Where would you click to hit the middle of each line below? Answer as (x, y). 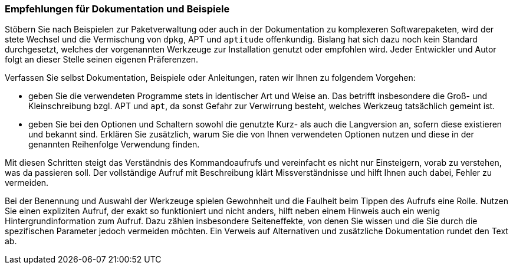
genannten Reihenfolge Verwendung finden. (114, 145)
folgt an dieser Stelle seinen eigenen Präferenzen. (102, 60)
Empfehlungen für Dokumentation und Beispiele (117, 9)
